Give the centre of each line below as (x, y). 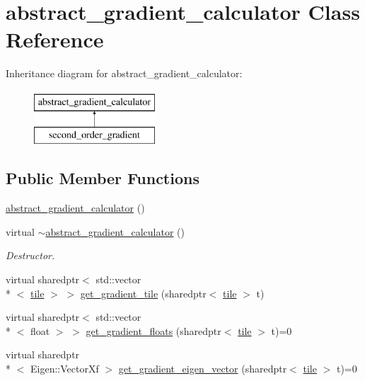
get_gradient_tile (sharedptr (143, 293)
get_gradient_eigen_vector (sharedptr (203, 369)
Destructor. (30, 255)
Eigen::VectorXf (64, 369)
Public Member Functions (103, 178)
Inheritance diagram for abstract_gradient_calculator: (124, 73)
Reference (55, 39)
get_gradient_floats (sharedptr (153, 330)
